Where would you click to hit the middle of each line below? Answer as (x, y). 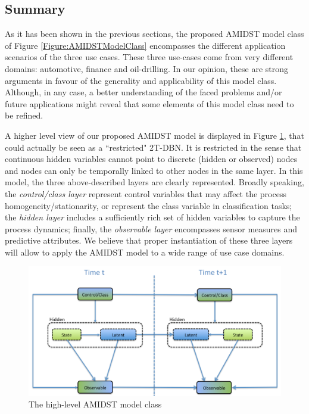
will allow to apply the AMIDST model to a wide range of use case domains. (145, 252)
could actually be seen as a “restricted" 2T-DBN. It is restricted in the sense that (153, 147)
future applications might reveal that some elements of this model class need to (149, 103)
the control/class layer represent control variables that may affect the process (146, 193)
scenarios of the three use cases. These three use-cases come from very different (149, 57)
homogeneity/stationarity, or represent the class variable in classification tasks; (149, 205)
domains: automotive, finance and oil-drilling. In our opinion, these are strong (147, 68)
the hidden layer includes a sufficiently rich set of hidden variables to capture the (152, 217)
